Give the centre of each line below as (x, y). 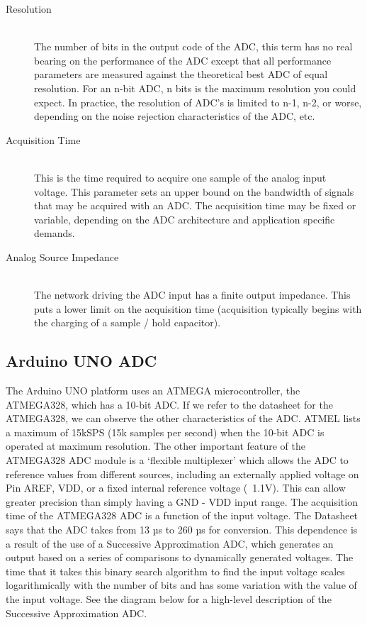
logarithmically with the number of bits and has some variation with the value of (181, 585)
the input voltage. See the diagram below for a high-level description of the (169, 598)
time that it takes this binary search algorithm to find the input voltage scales (175, 571)
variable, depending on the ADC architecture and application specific (185, 219)
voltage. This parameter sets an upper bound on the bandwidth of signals (194, 191)
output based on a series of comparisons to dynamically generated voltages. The (180, 557)
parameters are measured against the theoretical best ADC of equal (181, 74)
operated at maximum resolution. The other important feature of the (156, 446)
